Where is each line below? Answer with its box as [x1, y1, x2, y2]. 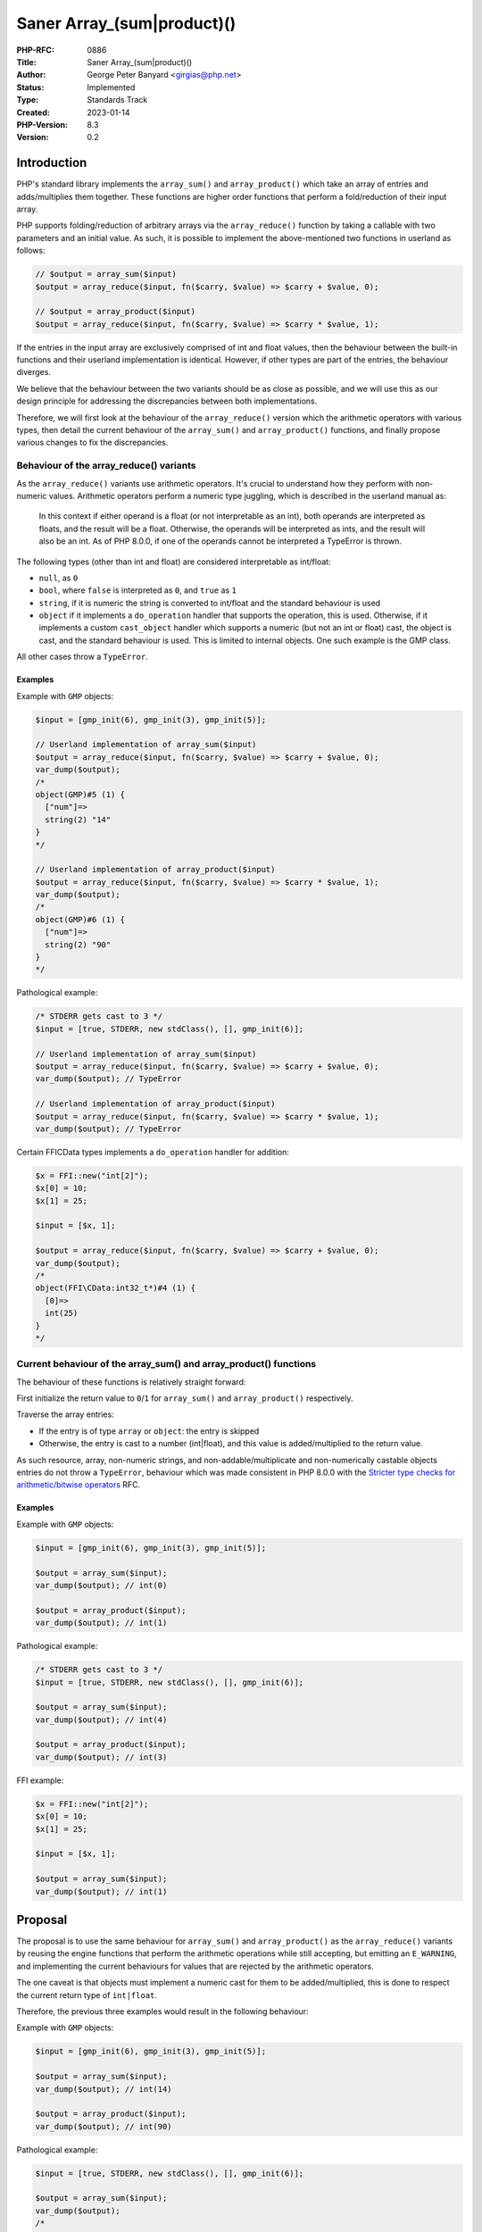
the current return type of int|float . [16, 1989, 158, 2000]
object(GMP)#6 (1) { [35, 914, 125, 924]
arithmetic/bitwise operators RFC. [16, 1479, 141, 1490]
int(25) [45, 1308, 79, 1319]
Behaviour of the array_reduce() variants [16, 460, 196, 472]
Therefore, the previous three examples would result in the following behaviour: [16, 2006, 309, 2017]
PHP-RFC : [16, 45, 55, 55]
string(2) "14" [45, 814, 112, 825]
